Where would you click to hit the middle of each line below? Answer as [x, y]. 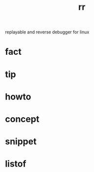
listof [16, 164]
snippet [21, 142]
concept [22, 119]
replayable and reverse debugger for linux [47, 32]
